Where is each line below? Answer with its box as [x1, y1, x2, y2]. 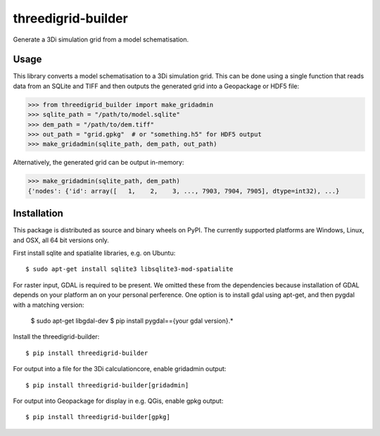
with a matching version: [13, 300, 84, 309]
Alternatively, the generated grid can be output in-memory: [13, 158, 184, 167]
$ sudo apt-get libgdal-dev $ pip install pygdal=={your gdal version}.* [30, 316, 234, 325]
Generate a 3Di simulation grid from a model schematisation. [13, 35, 189, 44]
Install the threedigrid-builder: [13, 332, 100, 341]
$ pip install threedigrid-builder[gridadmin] [25, 381, 189, 389]
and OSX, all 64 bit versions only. [13, 236, 109, 244]
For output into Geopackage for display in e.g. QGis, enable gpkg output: [13, 397, 224, 405]
